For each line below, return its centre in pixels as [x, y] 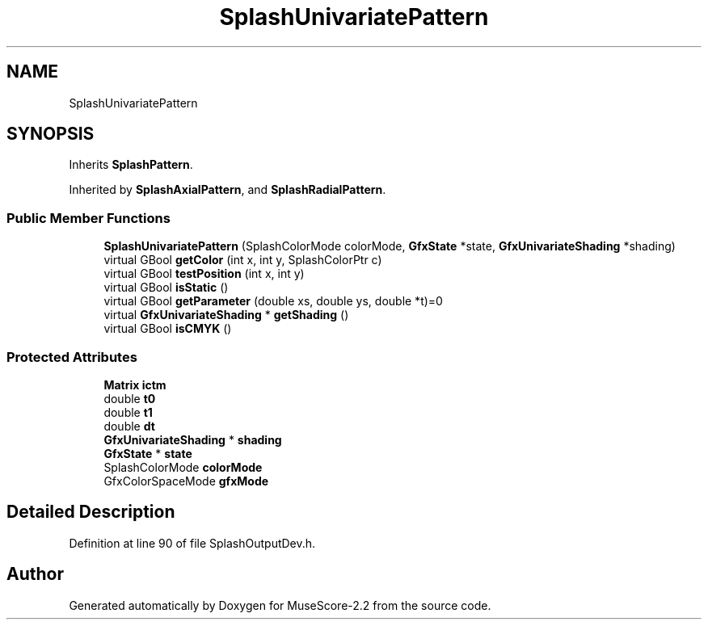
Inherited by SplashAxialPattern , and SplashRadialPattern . [228, 190]
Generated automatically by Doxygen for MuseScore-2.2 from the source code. [280, 605]
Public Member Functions [88, 218]
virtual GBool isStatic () [166, 288]
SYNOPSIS [51, 134]
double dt [129, 426]
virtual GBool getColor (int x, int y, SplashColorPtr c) [243, 260]
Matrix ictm [135, 384]
